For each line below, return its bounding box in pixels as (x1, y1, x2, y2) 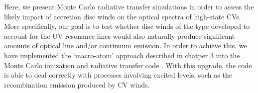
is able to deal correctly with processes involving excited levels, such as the (4, 70, 232, 80)
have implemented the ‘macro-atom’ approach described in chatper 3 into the (4, 50, 240, 60)
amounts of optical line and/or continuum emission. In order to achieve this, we (4, 40, 247, 51)
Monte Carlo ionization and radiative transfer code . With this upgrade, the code (4, 60, 252, 70)
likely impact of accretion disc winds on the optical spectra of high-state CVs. (4, 11, 241, 21)
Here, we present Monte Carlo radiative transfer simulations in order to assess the (4, 1, 254, 11)
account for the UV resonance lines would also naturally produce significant (4, 30, 235, 41)
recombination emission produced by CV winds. (4, 79, 150, 90)
